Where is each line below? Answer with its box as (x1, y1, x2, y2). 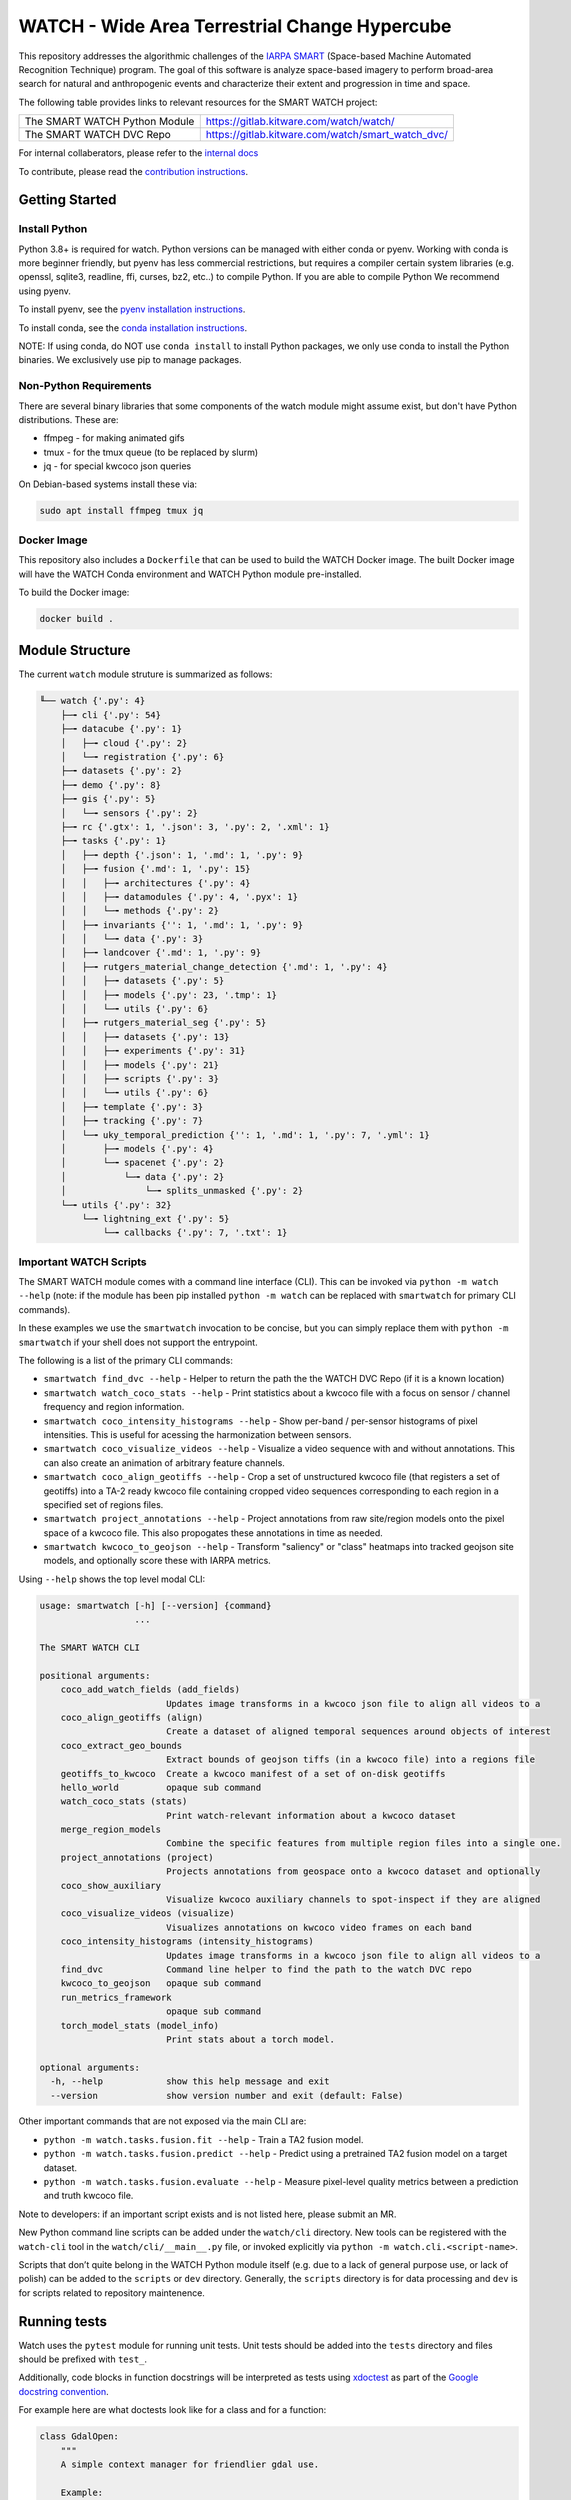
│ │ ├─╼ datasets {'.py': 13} (60, 1031, 230, 1042)
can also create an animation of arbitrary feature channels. (43, 1456, 285, 1469)
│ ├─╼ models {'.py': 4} (60, 1143, 214, 1154)
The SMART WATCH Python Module (24, 115, 195, 129)
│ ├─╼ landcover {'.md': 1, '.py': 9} (60, 947, 262, 959)
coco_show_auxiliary (60, 1880, 162, 1891)
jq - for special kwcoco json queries (43, 460, 192, 472)
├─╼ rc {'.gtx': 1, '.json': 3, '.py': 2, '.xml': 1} (60, 821, 330, 832)
